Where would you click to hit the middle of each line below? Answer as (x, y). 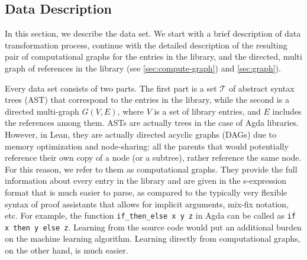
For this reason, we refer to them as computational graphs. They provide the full (151, 169)
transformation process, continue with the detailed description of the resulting (146, 45)
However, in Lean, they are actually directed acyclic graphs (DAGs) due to (140, 134)
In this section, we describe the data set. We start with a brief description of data (153, 33)
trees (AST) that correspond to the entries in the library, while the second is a (147, 100)
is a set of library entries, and (207, 111)
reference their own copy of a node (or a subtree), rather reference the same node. (153, 157)
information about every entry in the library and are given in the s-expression (146, 181)
